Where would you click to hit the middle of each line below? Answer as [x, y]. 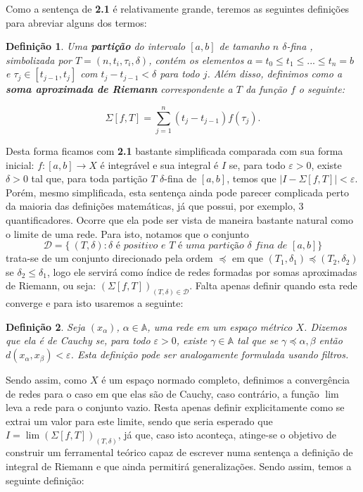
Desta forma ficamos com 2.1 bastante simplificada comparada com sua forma [174, 151]
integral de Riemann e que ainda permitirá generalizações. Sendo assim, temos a [179, 466]
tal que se [258, 340]
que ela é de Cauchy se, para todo [78, 340]
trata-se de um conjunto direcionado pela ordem [109, 258]
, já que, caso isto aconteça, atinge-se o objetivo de [227, 435]
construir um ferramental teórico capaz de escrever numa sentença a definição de [179, 452]
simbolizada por [39, 59]
